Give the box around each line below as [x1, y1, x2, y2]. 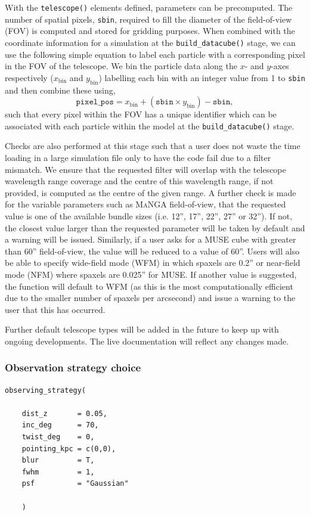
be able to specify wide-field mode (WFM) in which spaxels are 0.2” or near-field [5, 256, 300, 269]
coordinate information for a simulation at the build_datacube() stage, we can [5, 36, 296, 48]
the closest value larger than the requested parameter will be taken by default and [5, 221, 305, 234]
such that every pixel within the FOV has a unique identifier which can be [5, 108, 277, 120]
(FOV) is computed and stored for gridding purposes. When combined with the [5, 24, 295, 37]
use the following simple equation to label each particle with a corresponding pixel [5, 48, 305, 60]
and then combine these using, [5, 83, 116, 96]
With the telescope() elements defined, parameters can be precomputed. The [5, 1, 293, 13]
